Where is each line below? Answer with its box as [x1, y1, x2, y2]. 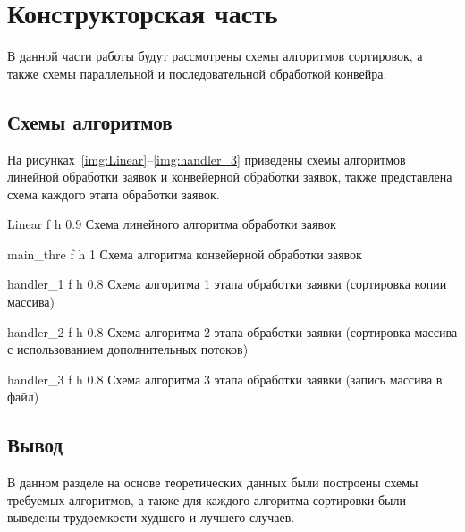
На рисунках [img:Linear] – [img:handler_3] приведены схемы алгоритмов [7, 149, 406, 168]
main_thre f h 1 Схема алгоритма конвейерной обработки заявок [7, 244, 362, 263]
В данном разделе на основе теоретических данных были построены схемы [7, 473, 418, 492]
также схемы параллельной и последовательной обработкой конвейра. [7, 63, 387, 82]
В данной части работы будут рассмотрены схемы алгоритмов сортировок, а [7, 46, 423, 65]
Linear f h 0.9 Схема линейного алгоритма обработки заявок [7, 215, 336, 233]
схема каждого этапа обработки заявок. [7, 184, 220, 203]
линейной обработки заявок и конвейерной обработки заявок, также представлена [7, 167, 452, 186]
